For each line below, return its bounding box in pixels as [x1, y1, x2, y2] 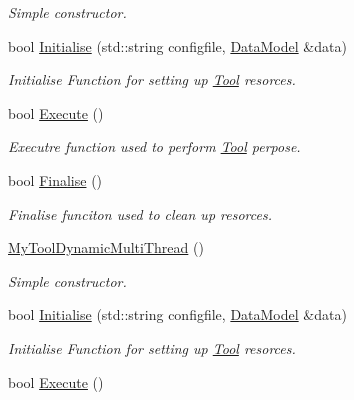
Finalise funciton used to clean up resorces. [8, 203, 272, 224]
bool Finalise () [8, 169, 103, 190]
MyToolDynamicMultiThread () [8, 237, 204, 258]
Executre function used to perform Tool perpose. [8, 136, 301, 157]
